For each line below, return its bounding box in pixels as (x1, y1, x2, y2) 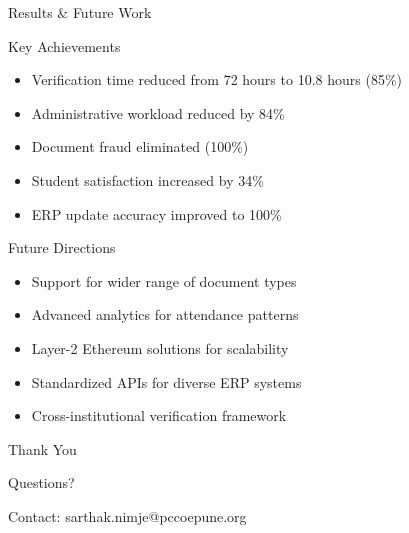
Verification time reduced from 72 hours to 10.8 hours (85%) (31, 69, 402, 90)
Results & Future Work (8, 2, 152, 22)
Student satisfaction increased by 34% (31, 169, 264, 190)
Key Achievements (8, 35, 121, 56)
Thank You (8, 438, 77, 459)
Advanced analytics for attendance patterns (31, 304, 299, 325)
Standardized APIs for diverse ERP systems (31, 371, 302, 392)
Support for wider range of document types (31, 270, 297, 291)
